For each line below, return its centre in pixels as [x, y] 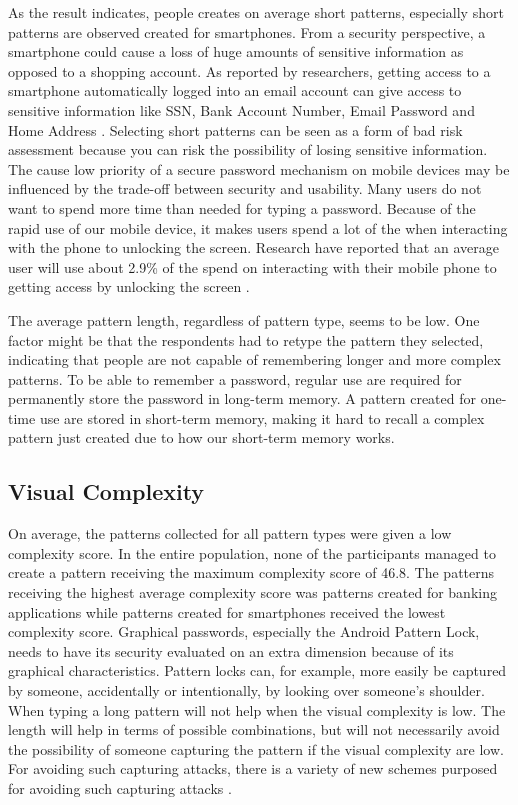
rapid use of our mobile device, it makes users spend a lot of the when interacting [258, 227]
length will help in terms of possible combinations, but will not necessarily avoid [254, 729]
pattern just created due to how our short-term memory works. [201, 437]
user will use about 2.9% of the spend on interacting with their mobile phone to [252, 266]
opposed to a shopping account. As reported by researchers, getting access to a [249, 70]
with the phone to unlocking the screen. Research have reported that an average [253, 247]
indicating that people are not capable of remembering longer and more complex [254, 359]
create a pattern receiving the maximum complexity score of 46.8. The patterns [251, 572]
